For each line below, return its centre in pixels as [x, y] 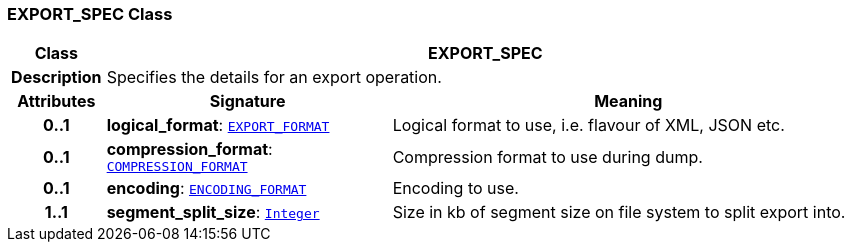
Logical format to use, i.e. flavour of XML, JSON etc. [588, 125]
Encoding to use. [455, 188]
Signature [247, 101]
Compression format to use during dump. [547, 156]
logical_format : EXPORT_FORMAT [218, 125]
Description [56, 77]
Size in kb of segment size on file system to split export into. [619, 212]
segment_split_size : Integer [213, 212]
